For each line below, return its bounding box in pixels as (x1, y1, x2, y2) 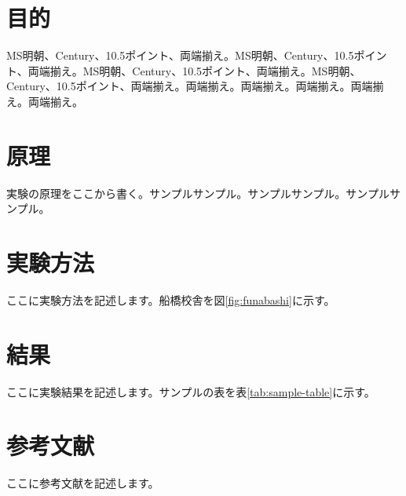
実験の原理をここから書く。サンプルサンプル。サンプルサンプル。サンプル (6, 184, 390, 201)
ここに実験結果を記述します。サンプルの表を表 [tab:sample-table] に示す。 (6, 383, 375, 399)
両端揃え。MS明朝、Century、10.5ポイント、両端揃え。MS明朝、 (27, 62, 361, 78)
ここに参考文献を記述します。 (6, 475, 159, 491)
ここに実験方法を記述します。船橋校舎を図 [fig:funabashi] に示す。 (6, 291, 335, 308)
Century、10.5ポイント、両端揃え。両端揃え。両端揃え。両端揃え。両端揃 (6, 78, 384, 94)
